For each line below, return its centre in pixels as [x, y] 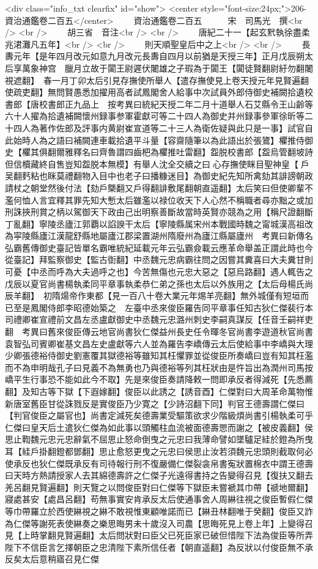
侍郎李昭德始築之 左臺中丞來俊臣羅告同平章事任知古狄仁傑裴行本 [180, 307]
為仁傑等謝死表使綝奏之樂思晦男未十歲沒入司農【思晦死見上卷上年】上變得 [155, 523]
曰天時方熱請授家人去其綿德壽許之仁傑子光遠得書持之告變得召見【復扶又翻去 [159, 475]
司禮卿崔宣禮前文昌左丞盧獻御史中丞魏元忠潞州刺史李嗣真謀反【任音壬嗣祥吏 [159, 319]
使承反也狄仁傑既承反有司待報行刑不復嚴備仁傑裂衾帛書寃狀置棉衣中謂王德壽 [159, 463]
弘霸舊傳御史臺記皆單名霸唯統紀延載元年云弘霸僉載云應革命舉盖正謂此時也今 [159, 247]
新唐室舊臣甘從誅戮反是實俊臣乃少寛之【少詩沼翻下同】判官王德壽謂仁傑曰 [155, 403]
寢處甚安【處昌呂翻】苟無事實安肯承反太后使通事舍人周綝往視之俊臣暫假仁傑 [159, 499]
